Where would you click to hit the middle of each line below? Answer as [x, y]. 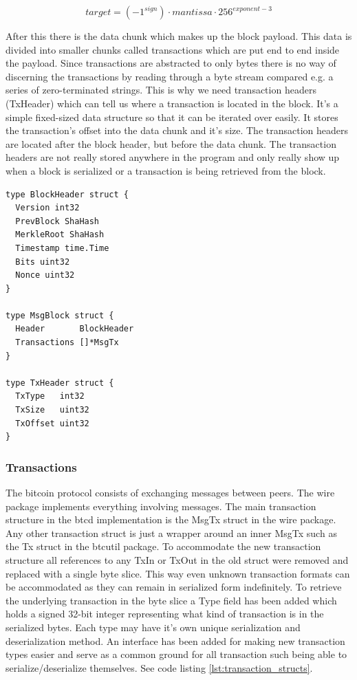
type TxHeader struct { [60, 383]
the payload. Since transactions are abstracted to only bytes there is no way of [171, 63]
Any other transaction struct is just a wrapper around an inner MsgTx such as [171, 533]
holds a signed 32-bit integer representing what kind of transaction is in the [165, 614]
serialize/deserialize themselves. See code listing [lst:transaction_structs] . [159, 667]
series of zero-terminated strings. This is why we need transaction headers [161, 90]
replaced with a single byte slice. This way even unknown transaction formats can [178, 573]
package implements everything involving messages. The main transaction [161, 506]
